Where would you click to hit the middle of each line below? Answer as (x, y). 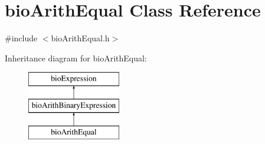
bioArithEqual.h (80, 38)
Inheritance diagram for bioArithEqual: (76, 58)
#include (21, 38)
